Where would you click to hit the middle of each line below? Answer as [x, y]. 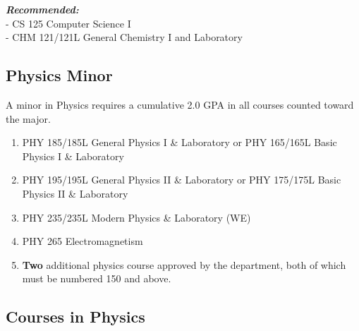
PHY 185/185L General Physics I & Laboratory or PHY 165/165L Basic [179, 142]
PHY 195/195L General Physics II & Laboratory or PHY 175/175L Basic [182, 180]
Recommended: [42, 9]
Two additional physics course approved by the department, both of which [184, 264]
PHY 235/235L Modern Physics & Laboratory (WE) [136, 217]
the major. [28, 118]
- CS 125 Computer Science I [68, 23]
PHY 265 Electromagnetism [83, 241]
